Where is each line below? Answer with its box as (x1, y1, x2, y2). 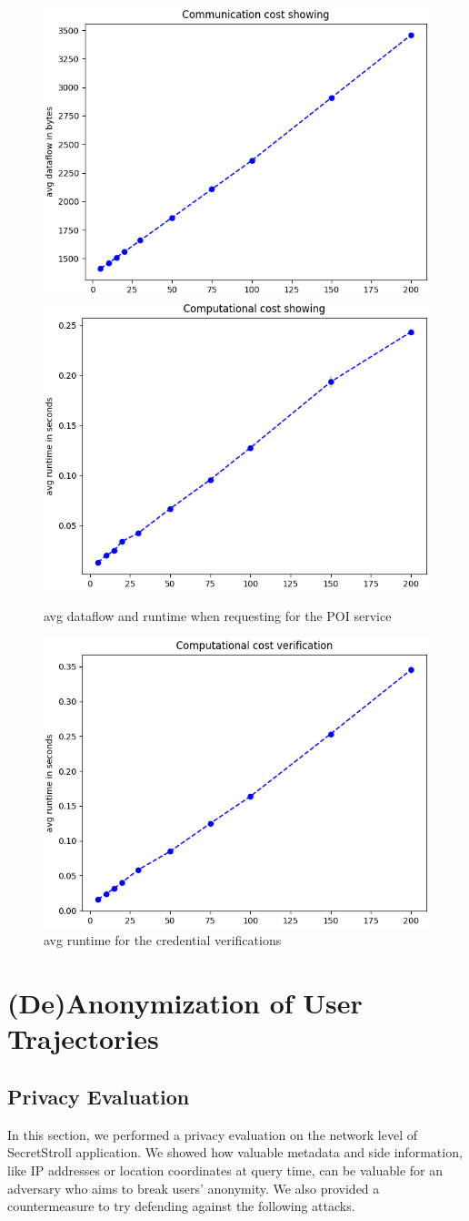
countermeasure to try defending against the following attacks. (7, 1196, 355, 1216)
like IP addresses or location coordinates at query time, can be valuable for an (7, 1160, 444, 1179)
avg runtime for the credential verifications (44, 931, 282, 950)
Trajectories (7, 1020, 159, 1057)
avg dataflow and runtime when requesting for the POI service (44, 606, 392, 626)
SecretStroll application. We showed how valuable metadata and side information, (7, 1143, 463, 1162)
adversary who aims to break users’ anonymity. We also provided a (7, 1178, 380, 1197)
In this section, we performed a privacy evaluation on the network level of (7, 1124, 418, 1144)
